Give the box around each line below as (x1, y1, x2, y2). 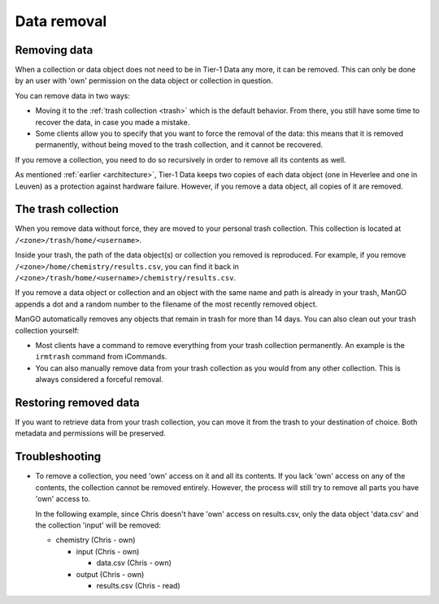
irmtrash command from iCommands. (35, 352, 167, 362)
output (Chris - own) (76, 569, 145, 579)
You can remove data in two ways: (15, 90, 130, 101)
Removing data (15, 43, 93, 57)
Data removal (15, 12, 107, 30)
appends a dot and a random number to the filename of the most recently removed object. (15, 299, 318, 309)
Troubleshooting (15, 450, 102, 463)
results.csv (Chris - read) (96, 580, 180, 590)
